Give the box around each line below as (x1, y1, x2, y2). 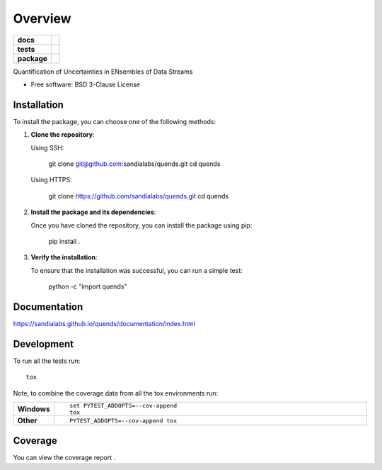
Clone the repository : (30, 130, 95, 139)
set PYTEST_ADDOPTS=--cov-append (69, 402, 177, 410)
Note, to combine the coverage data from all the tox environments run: (13, 388, 219, 397)
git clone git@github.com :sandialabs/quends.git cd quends (48, 160, 221, 168)
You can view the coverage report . (13, 453, 116, 461)
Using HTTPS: (30, 176, 72, 184)
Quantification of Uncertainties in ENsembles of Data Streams (13, 67, 193, 76)
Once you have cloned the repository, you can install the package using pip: (30, 220, 253, 230)
